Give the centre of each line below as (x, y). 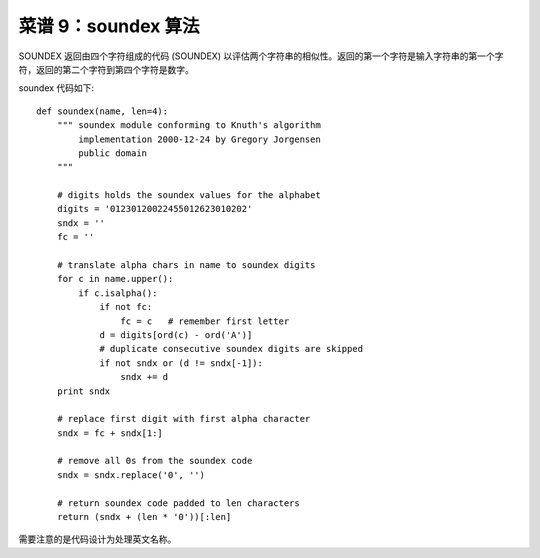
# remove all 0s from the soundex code (154, 461)
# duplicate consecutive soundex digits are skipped (231, 349)
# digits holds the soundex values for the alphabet (189, 195)
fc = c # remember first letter (205, 321)
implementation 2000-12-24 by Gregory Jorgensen (200, 139)
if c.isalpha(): (118, 293)
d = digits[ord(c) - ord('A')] (176, 334)
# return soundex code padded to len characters (178, 503)
